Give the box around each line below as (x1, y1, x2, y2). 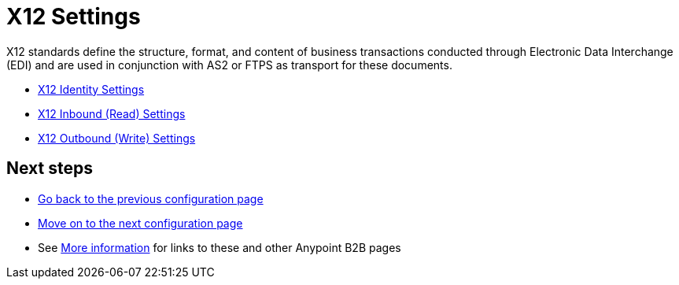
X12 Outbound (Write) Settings (38, 131, 196, 145)
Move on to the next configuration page (38, 216, 243, 230)
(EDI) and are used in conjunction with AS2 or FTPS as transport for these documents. (6, 57, 452, 72)
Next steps (6, 158, 93, 179)
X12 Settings (6, 3, 141, 30)
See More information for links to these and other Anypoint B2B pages (38, 240, 401, 254)
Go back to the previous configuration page (38, 191, 264, 205)
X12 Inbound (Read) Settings (38, 106, 186, 120)
